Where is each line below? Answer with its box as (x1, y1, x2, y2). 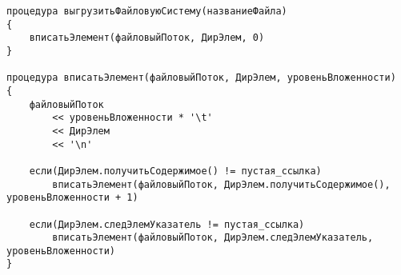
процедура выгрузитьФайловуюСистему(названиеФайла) (6, 6, 287, 17)
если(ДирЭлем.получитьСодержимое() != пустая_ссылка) (29, 165, 322, 177)
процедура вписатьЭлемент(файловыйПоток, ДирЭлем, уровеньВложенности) (6, 72, 396, 84)
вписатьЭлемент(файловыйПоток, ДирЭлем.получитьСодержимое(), (52, 178, 391, 190)
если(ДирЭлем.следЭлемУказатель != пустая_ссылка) (29, 218, 305, 230)
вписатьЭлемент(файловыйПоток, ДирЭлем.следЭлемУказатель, (52, 232, 374, 244)
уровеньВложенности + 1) (6, 192, 138, 204)
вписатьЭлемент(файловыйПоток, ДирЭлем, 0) (29, 32, 265, 44)
